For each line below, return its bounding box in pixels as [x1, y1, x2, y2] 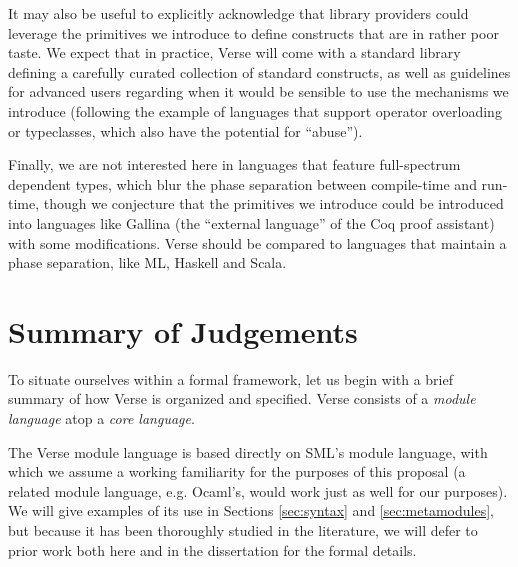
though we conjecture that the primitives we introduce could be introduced [43, 193, 504, 214]
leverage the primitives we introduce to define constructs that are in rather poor [8, 22, 499, 43]
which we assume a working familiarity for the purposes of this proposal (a [8, 461, 466, 482]
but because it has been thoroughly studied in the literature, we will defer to [8, 520, 478, 540]
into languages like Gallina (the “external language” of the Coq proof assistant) [8, 212, 495, 233]
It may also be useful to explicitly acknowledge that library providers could [8, 3, 469, 23]
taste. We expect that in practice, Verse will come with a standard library [8, 42, 461, 63]
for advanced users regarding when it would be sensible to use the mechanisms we [8, 81, 509, 102]
